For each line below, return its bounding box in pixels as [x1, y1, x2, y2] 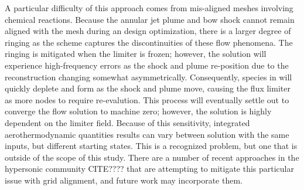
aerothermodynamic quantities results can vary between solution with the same [5, 128, 289, 140]
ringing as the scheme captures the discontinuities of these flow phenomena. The [5, 36, 293, 48]
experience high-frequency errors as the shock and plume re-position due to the [5, 59, 289, 71]
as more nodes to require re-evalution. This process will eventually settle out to [5, 93, 289, 106]
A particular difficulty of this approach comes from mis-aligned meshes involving [5, 2, 293, 13]
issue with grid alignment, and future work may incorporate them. [5, 174, 242, 186]
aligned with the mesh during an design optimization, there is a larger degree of [5, 25, 291, 37]
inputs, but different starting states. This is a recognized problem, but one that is [5, 140, 298, 152]
